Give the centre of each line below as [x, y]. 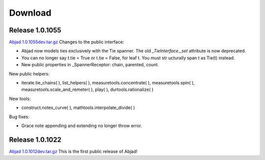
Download [30, 13]
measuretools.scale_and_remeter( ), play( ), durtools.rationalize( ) [88, 90]
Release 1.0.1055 [35, 30]
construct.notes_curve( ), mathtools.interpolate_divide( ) [78, 107]
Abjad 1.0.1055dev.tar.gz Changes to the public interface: [67, 42]
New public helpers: [29, 74]
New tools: [20, 99]
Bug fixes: [19, 117]
